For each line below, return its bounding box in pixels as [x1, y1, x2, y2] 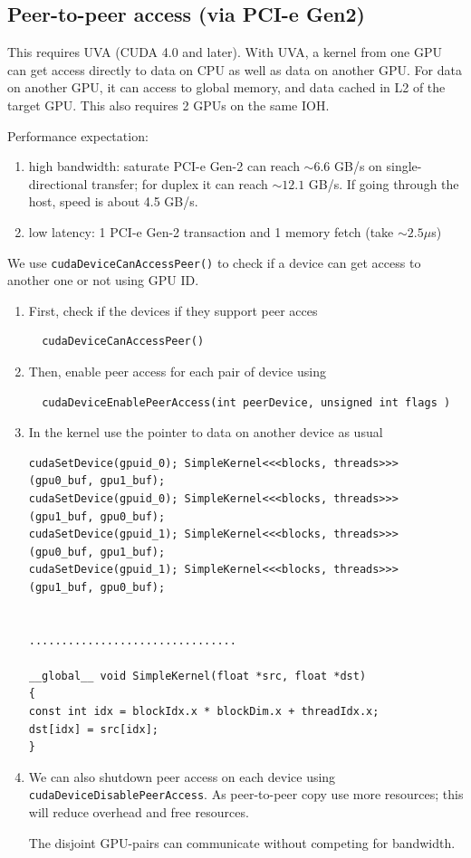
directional [28, 174, 88, 193]
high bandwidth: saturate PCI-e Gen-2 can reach [28, 157, 300, 176]
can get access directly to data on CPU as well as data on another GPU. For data [7, 60, 462, 79]
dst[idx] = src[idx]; [28, 722, 159, 736]
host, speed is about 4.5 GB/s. [28, 192, 198, 211]
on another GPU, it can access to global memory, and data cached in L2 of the [7, 78, 446, 97]
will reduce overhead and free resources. [28, 803, 249, 822]
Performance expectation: [7, 126, 149, 145]
